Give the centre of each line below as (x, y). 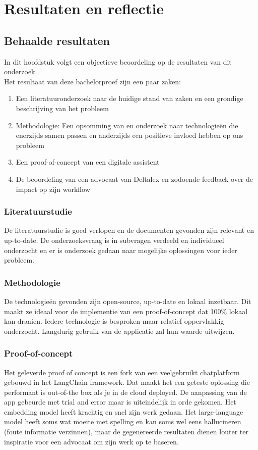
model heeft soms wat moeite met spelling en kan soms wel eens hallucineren (123, 421)
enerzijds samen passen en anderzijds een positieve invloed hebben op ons (130, 135)
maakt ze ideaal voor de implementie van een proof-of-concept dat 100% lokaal (126, 311)
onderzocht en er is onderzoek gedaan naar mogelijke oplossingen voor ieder (121, 250)
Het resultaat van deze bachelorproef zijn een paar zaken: (92, 81)
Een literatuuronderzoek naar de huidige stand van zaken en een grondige (130, 98)
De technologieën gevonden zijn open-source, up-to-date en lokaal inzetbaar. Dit (128, 301)
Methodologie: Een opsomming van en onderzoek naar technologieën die (127, 125)
